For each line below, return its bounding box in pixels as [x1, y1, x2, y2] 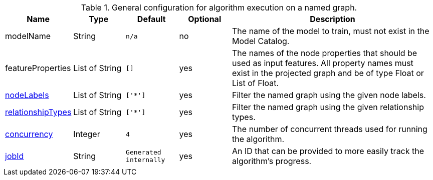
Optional [188, 14, 222, 24]
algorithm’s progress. [232, 156, 312, 166]
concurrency [5, 129, 53, 139]
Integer [73, 129, 100, 139]
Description [310, 14, 355, 24]
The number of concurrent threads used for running [232, 124, 427, 134]
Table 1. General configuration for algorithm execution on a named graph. [81, 2, 357, 12]
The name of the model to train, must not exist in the [232, 26, 429, 36]
